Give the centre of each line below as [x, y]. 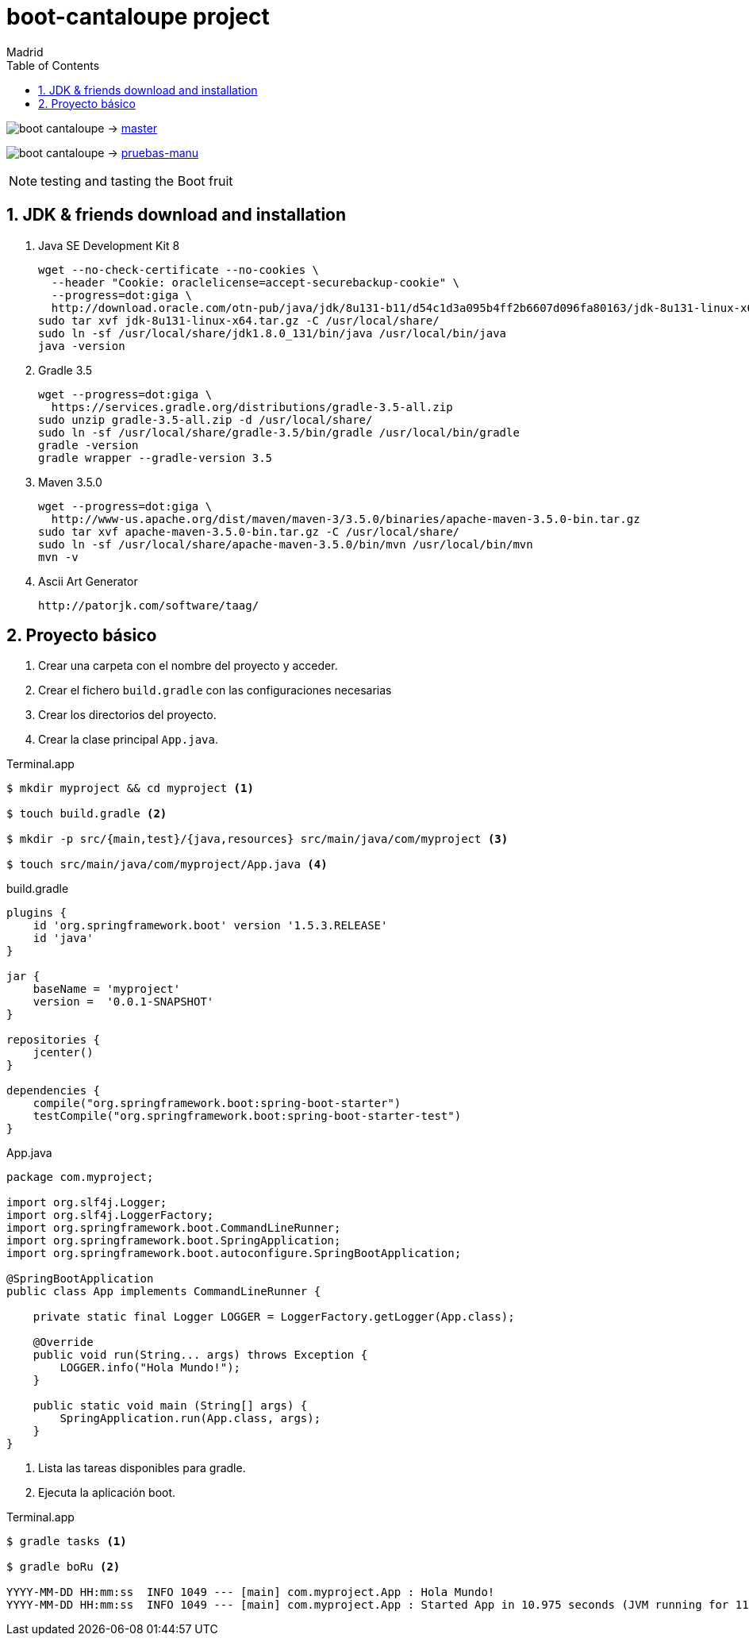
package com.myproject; [80, 1177]
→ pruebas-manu [153, 152]
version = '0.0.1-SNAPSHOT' [123, 1002]
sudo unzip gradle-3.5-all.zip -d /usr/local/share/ [205, 419]
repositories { [54, 1040]
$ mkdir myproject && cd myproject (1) [130, 788]
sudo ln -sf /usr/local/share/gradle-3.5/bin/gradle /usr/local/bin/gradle [279, 432]
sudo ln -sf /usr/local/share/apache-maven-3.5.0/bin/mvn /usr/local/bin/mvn [286, 544]
